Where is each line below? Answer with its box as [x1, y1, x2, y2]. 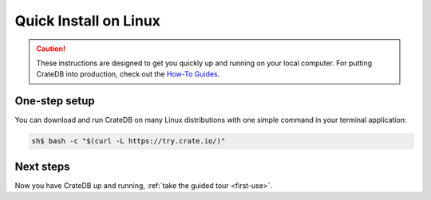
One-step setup [14, 94, 95, 108]
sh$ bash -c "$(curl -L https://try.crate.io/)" [31, 136, 226, 146]
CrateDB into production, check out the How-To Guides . [36, 69, 220, 79]
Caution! [36, 44, 66, 53]
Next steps [14, 159, 70, 173]
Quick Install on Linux [14, 12, 161, 29]
